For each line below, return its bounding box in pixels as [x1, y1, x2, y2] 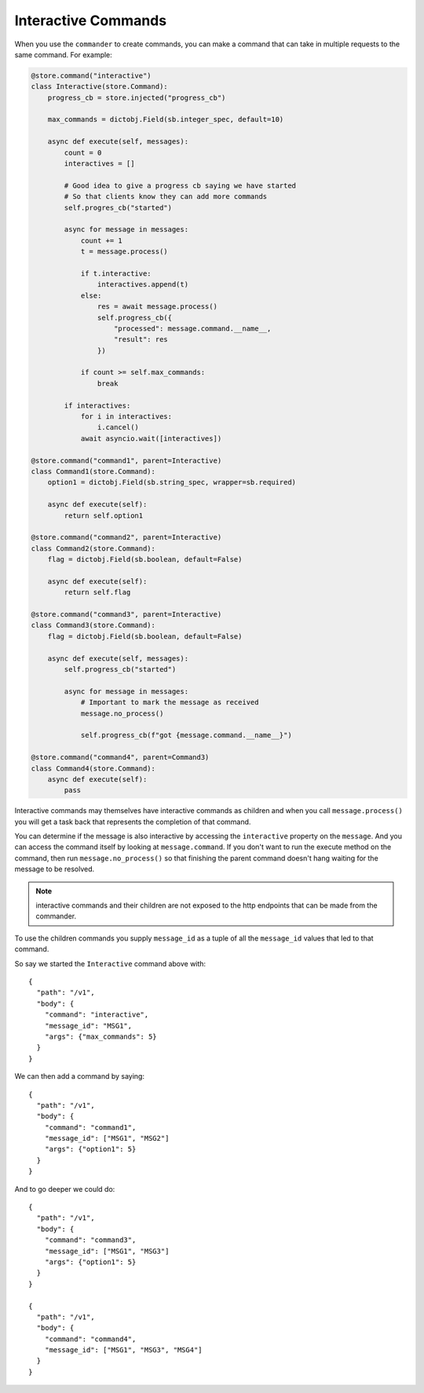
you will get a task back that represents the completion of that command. [14, 817, 251, 827]
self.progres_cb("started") [64, 203, 173, 212]
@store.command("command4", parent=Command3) [31, 753, 210, 762]
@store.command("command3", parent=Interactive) [31, 610, 222, 619]
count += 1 [80, 236, 123, 245]
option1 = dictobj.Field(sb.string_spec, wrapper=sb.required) [47, 478, 297, 487]
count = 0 [64, 148, 102, 157]
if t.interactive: [80, 269, 152, 278]
